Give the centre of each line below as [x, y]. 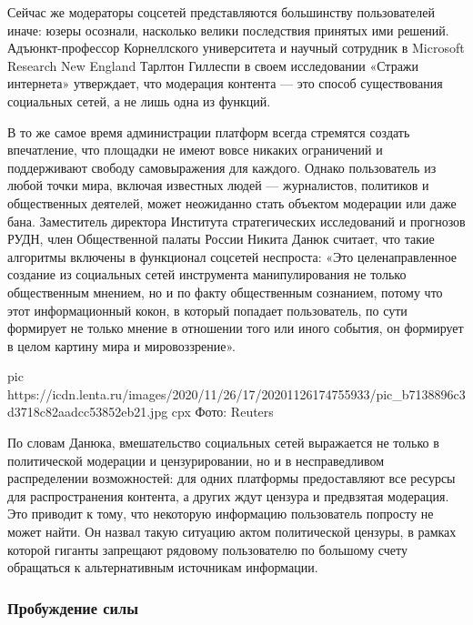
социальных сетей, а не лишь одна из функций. [139, 101]
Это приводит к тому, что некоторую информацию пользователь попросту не [221, 514]
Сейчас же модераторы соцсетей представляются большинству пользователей [221, 12]
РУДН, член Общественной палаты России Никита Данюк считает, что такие [221, 239]
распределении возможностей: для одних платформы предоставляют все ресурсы [231, 478]
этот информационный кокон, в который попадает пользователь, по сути [207, 310]
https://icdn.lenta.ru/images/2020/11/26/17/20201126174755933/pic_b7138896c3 [236, 393]
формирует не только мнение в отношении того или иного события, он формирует [236, 328]
